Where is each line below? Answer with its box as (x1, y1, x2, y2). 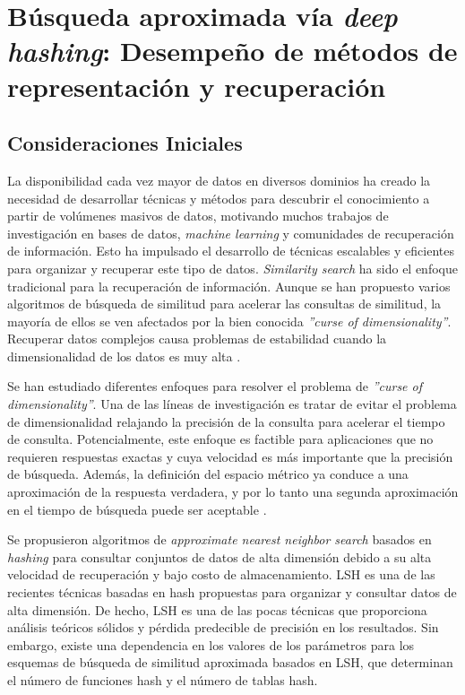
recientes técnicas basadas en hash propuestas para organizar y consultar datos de (7, 583, 457, 602)
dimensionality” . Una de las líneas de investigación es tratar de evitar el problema (7, 395, 457, 413)
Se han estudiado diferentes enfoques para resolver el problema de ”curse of (7, 377, 423, 395)
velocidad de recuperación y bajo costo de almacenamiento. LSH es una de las (7, 565, 435, 584)
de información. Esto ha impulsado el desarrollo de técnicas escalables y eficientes (7, 241, 454, 260)
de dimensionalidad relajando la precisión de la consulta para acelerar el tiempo (7, 412, 445, 430)
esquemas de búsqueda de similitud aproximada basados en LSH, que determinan (7, 653, 453, 672)
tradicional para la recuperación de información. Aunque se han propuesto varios (7, 276, 451, 295)
